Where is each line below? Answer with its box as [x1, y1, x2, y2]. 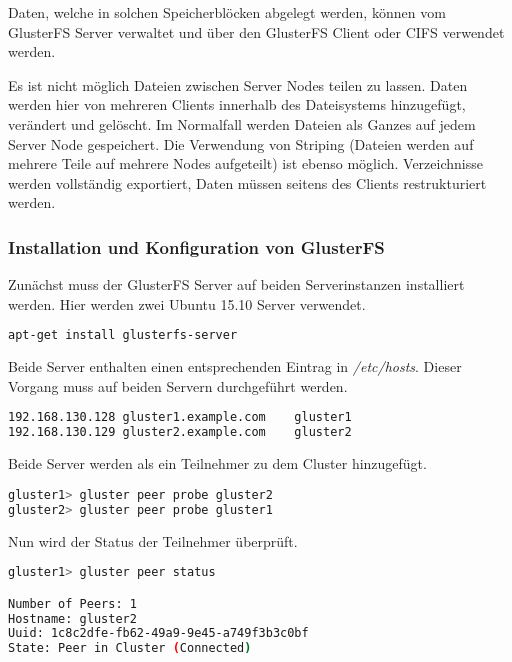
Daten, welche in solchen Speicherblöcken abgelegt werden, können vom [8, 2, 446, 22]
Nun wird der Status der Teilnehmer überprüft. [8, 530, 298, 551]
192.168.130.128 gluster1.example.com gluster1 [8, 410, 352, 425]
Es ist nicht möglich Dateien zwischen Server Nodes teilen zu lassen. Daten [8, 74, 468, 95]
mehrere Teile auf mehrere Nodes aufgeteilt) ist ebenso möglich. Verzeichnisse [8, 153, 483, 174]
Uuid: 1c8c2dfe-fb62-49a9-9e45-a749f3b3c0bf [8, 626, 309, 641]
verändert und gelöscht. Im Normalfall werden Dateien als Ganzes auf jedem [8, 113, 476, 134]
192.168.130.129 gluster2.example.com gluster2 [8, 425, 352, 440]
